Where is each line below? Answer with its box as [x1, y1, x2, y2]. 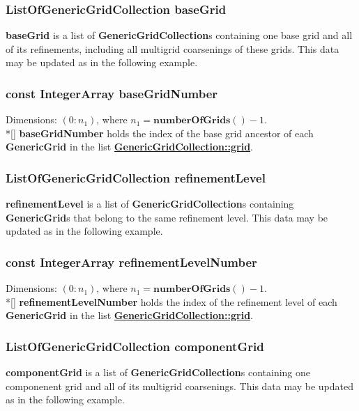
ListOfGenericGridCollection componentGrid [6, 337, 264, 355]
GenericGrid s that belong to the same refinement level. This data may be [6, 210, 328, 224]
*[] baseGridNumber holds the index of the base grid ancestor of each [6, 125, 314, 140]
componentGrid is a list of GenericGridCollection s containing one [6, 365, 311, 380]
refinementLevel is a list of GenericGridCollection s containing [6, 196, 294, 211]
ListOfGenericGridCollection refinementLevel [6, 169, 266, 186]
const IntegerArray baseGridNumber [6, 84, 218, 102]
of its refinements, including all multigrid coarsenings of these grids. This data [6, 41, 339, 56]
